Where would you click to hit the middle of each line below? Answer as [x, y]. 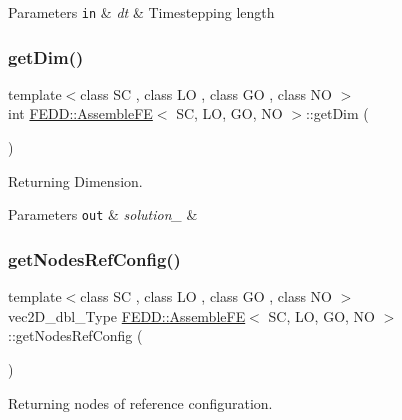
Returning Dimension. [75, 180]
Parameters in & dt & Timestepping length [141, 12]
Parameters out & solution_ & [103, 214]
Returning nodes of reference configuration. [140, 402]
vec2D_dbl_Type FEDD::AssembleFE [127, 315]
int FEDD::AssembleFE [80, 113]
